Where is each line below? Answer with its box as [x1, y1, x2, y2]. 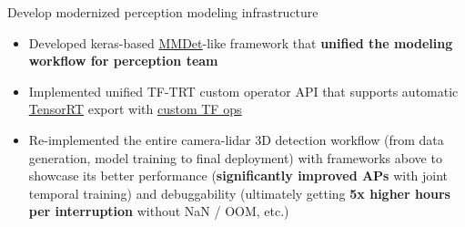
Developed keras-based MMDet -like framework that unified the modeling [28, 33, 453, 52]
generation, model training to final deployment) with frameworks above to [28, 148, 442, 167]
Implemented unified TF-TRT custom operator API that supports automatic [28, 81, 459, 100]
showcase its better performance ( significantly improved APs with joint [28, 166, 449, 185]
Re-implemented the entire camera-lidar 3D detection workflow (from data [28, 129, 444, 149]
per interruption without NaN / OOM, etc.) [28, 201, 289, 221]
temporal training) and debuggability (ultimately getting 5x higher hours [28, 183, 450, 202]
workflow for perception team [28, 51, 218, 70]
